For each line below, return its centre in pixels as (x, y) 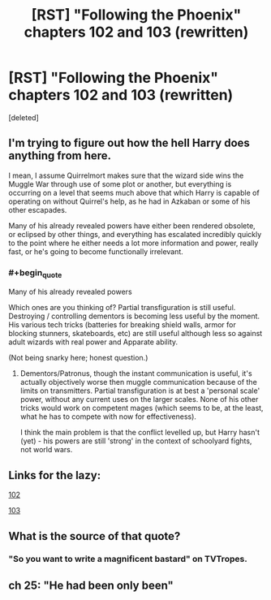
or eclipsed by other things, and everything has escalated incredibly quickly (135, 234)
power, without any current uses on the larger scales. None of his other (139, 399)
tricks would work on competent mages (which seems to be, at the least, (142, 408)
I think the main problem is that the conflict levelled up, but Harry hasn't (140, 433)
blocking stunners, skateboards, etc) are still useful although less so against (135, 334)
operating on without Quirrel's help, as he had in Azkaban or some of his (129, 201)
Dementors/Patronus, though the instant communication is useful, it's (136, 373)
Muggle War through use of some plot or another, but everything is (120, 183)
